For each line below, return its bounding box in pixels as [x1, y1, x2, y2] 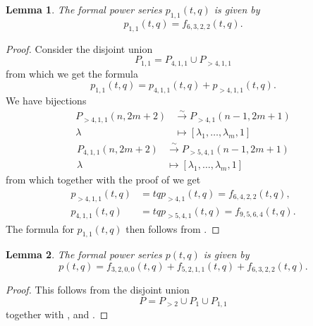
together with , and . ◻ [6, 307, 109, 322]
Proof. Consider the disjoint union [6, 41, 153, 56]
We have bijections [6, 93, 87, 108]
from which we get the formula [6, 66, 138, 80]
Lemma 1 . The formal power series [6, 2, 162, 16]
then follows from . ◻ [125, 221, 220, 236]
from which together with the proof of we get [6, 172, 201, 187]
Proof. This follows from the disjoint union [6, 282, 190, 297]
